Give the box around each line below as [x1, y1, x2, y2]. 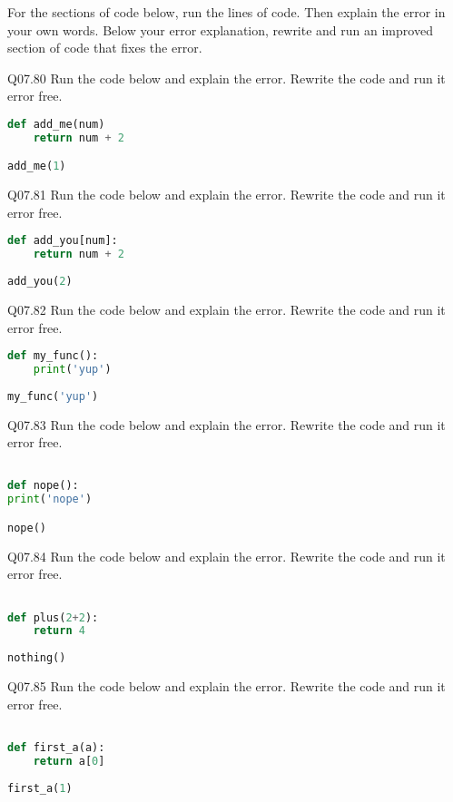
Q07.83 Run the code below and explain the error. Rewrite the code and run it [7, 415, 446, 434]
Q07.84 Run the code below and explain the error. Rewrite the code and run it [7, 546, 446, 565]
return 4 [33, 624, 85, 638]
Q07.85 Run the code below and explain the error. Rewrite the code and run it [7, 677, 446, 696]
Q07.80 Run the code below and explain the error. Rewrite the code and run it [7, 68, 446, 87]
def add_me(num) [7, 117, 105, 131]
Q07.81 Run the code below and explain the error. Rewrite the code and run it [7, 185, 446, 204]
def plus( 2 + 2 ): [7, 611, 99, 624]
